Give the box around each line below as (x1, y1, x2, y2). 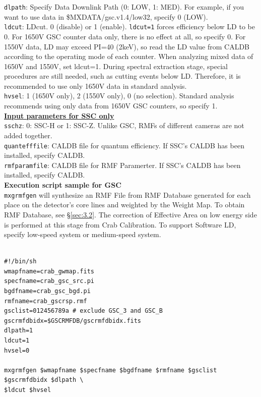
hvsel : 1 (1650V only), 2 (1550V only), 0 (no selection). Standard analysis (4, 90, 234, 101)
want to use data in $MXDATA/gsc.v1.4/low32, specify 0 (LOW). (4, 11, 208, 22)
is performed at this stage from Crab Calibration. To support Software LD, (4, 219, 236, 230)
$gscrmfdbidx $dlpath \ (4, 376, 84, 384)
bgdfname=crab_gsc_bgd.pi (4, 288, 91, 295)
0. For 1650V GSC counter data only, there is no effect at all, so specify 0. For (4, 31, 246, 41)
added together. (4, 130, 52, 140)
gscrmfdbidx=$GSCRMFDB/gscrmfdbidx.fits (4, 317, 142, 324)
